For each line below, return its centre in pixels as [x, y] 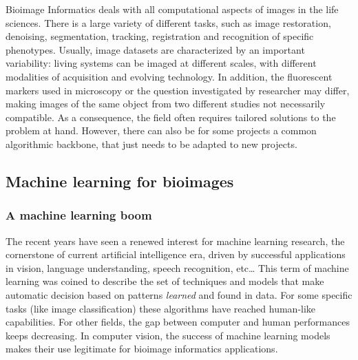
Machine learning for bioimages [120, 181]
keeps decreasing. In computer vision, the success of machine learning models [168, 335]
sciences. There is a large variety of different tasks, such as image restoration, [168, 22]
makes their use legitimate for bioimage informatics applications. [142, 349]
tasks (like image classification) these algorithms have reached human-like [161, 308]
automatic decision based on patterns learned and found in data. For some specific [179, 294]
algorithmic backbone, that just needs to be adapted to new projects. [151, 144]
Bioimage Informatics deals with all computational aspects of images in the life [172, 9]
